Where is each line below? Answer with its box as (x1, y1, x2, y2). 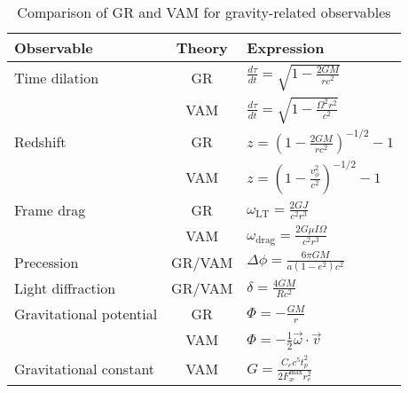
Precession (14, 251, 79, 272)
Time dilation (14, 67, 99, 88)
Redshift (14, 131, 67, 153)
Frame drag (14, 200, 86, 221)
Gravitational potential (14, 303, 158, 325)
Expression (247, 37, 325, 58)
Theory (176, 37, 228, 58)
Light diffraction (14, 278, 116, 299)
